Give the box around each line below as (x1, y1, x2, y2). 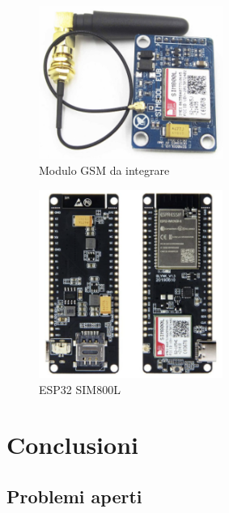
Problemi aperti (6, 484, 142, 508)
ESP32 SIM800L (39, 380, 121, 397)
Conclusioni (6, 428, 138, 461)
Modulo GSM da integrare (39, 162, 170, 179)
